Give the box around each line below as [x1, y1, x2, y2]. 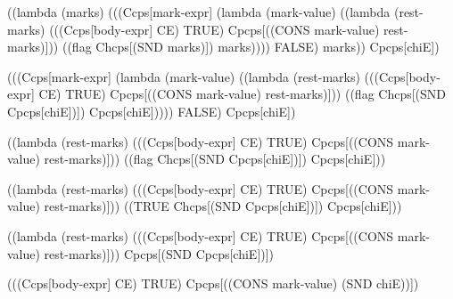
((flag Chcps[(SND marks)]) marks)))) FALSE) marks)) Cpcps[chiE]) [62, 37, 440, 56]
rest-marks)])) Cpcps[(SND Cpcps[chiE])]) [44, 244, 275, 263]
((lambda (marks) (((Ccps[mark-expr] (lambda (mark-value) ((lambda [7, 3, 391, 20]
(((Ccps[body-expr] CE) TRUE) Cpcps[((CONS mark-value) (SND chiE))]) [7, 274, 419, 293]
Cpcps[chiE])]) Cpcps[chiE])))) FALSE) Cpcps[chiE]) [7, 101, 296, 120]
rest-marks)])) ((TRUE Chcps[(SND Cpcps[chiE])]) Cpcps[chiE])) [44, 197, 402, 215]
